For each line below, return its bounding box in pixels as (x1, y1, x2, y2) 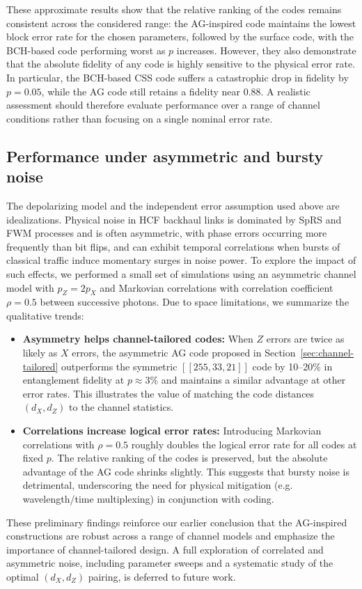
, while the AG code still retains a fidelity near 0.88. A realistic (41, 84, 310, 98)
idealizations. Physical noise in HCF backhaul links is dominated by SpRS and (6, 212, 342, 226)
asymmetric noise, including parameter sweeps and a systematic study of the (6, 556, 333, 570)
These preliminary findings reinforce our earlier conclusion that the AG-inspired (6, 515, 347, 529)
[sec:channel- (300, 345, 354, 360)
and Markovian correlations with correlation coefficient (100, 280, 333, 294)
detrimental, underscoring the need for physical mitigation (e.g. (22, 478, 293, 492)
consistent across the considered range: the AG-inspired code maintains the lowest (6, 15, 356, 30)
